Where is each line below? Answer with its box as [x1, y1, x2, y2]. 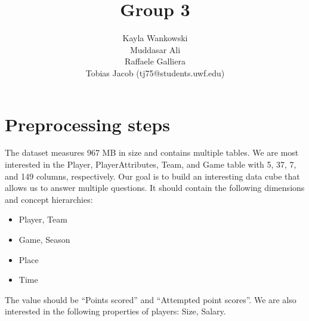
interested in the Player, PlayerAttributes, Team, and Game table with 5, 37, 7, [5, 158, 296, 171]
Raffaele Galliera [125, 55, 186, 67]
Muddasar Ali [129, 43, 181, 55]
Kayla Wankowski [122, 32, 188, 44]
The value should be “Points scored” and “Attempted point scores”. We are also [5, 293, 296, 305]
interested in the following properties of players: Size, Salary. [5, 305, 226, 317]
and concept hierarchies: [5, 193, 93, 205]
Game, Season [18, 233, 70, 245]
